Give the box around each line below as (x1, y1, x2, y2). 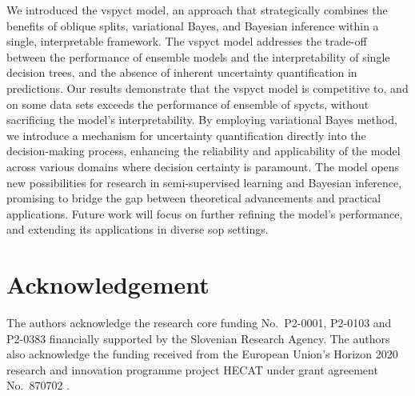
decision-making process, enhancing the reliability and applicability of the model (6, 142, 401, 159)
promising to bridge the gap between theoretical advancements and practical (6, 190, 381, 206)
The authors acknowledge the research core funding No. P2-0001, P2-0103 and (6, 314, 392, 331)
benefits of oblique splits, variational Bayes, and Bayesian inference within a (6, 17, 379, 34)
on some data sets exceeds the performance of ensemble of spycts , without (6, 95, 369, 112)
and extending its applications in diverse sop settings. (6, 221, 269, 238)
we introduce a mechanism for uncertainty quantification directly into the (6, 126, 366, 143)
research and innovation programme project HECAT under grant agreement (6, 361, 378, 378)
